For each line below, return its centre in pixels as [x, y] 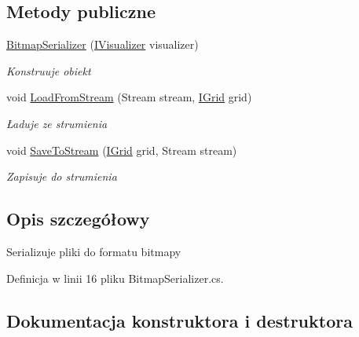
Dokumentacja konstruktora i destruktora [179, 320]
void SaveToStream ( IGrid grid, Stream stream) [122, 150]
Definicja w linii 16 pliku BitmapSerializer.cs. [115, 278]
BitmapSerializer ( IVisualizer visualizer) [103, 44]
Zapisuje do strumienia [62, 176]
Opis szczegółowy [78, 219]
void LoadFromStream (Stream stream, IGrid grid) [129, 97]
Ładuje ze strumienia [57, 123]
